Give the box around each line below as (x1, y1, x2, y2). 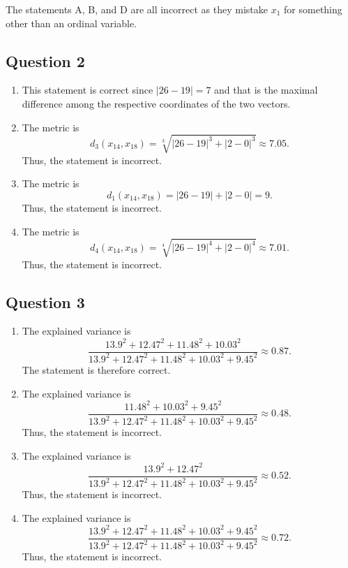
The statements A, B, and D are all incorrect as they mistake (6, 2, 268, 16)
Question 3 (6, 291, 85, 312)
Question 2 (6, 50, 85, 71)
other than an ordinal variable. (6, 15, 137, 30)
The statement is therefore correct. (22, 362, 171, 377)
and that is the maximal (214, 82, 318, 97)
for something (284, 2, 342, 16)
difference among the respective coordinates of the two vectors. (22, 96, 291, 110)
